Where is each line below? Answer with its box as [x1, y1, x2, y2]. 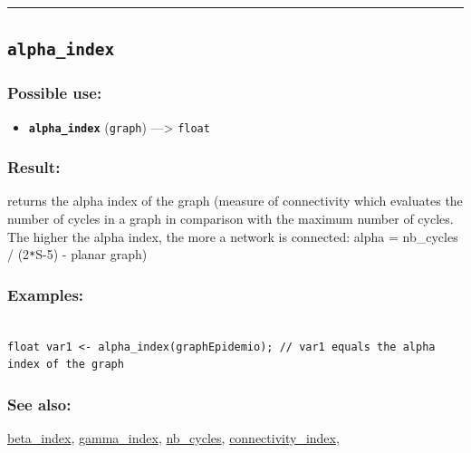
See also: [7, 392, 72, 415]
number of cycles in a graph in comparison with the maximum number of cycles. [7, 209, 454, 228]
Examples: [7, 283, 84, 305]
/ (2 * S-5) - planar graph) [7, 245, 148, 264]
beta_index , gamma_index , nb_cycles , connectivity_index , [7, 429, 340, 448]
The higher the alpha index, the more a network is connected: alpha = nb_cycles [7, 226, 458, 246]
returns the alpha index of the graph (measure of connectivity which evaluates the [7, 191, 463, 210]
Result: [7, 156, 61, 178]
